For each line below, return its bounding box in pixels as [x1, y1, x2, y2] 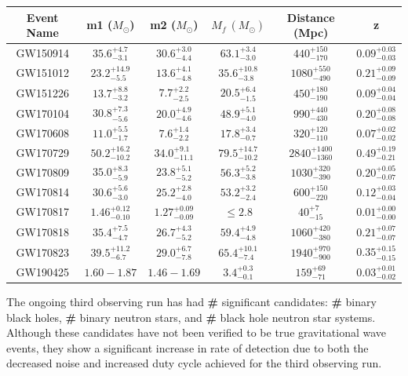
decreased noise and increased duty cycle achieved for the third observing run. [6, 355, 382, 371]
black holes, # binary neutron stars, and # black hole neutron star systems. [6, 308, 376, 325]
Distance [286, 9, 335, 25]
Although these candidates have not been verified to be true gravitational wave [6, 324, 387, 341]
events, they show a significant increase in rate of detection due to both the [6, 339, 369, 356]
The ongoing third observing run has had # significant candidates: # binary [6, 294, 377, 310]
